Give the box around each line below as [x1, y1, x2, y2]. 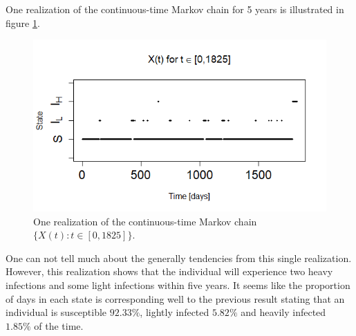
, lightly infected [140, 305, 209, 319]
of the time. [34, 318, 84, 333]
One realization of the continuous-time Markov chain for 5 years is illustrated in [6, 2, 344, 16]
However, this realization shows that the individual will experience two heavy [6, 264, 333, 279]
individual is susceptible [6, 305, 107, 319]
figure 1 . [6, 15, 40, 30]
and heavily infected [241, 305, 326, 319]
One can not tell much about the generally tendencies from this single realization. [6, 250, 352, 265]
